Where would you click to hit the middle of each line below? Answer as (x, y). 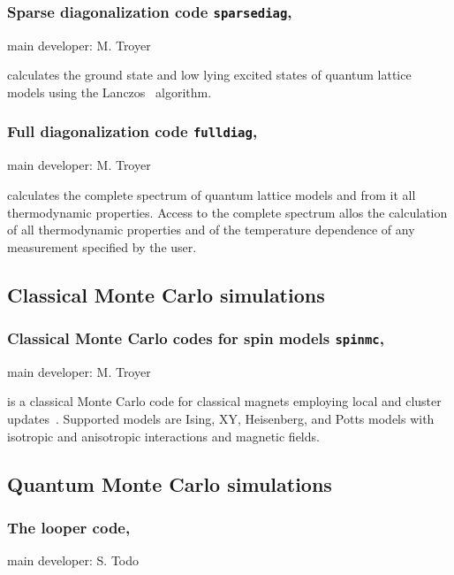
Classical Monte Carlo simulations (166, 294)
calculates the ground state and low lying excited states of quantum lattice (209, 75)
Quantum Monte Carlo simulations (170, 483)
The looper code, (69, 527)
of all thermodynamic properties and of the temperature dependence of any (211, 230)
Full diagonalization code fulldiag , (132, 131)
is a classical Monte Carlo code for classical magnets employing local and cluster (224, 401)
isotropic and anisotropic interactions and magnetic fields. (163, 436)
